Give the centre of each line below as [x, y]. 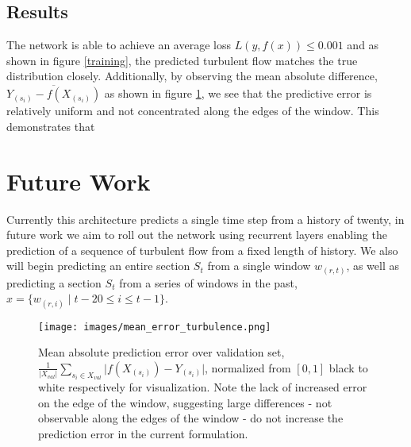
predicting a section [54, 282]
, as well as [373, 266]
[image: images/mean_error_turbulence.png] [155, 327]
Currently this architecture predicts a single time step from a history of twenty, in [205, 219]
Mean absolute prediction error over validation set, [161, 352]
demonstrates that [51, 126]
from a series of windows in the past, [208, 282]
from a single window [259, 266]
